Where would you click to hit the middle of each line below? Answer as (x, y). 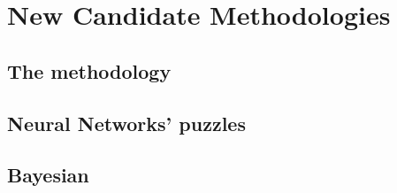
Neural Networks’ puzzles (126, 123)
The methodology (89, 70)
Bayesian (48, 175)
